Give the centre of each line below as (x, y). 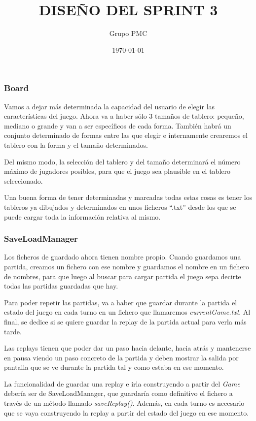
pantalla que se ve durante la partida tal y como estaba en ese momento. (114, 367)
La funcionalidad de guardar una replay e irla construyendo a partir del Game (122, 383)
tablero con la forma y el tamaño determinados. (76, 145)
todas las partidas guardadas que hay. (61, 286)
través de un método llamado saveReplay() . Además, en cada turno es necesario (124, 403)
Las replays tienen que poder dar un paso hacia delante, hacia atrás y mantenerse (128, 348)
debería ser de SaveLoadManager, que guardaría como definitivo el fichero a (118, 393)
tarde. (13, 331)
